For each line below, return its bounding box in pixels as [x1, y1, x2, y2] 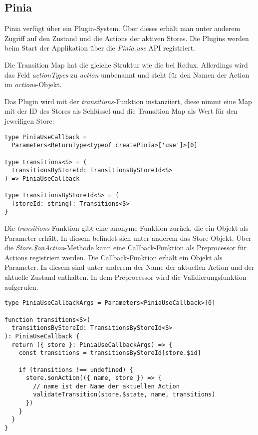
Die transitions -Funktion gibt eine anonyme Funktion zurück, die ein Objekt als [4, 223, 249, 233]
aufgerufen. [4, 281, 38, 292]
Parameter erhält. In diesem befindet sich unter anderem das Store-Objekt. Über [4, 232, 252, 243]
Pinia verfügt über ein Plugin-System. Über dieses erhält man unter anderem [4, 23, 241, 34]
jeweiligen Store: [4, 115, 54, 126]
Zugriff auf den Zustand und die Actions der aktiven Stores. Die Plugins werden [4, 33, 249, 43]
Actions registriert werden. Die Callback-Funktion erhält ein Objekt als [4, 252, 223, 262]
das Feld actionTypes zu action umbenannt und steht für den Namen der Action [4, 69, 250, 80]
